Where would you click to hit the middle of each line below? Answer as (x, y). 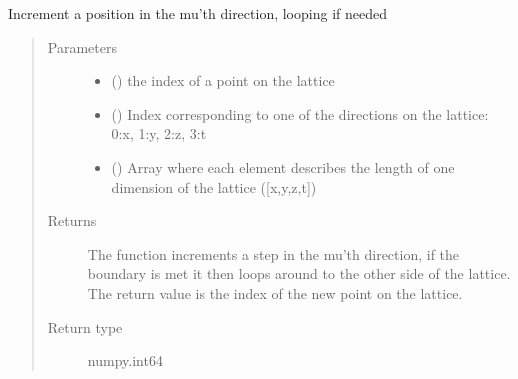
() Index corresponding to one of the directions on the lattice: (300, 113)
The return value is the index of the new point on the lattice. (275, 292)
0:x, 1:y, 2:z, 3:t (159, 133)
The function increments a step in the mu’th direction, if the (273, 253)
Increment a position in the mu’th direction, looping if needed (197, 13)
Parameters (82, 46)
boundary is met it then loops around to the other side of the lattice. (299, 273)
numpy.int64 (125, 360)
